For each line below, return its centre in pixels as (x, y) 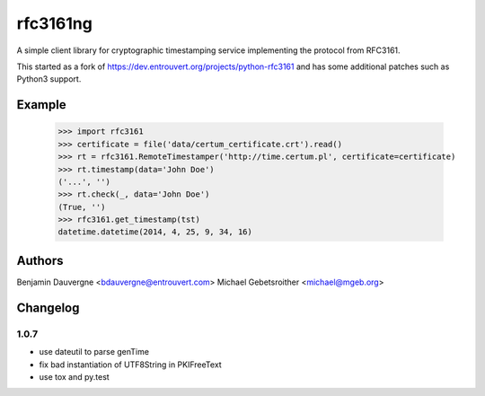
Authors (40, 260)
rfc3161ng (55, 23)
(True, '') (82, 207)
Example (41, 105)
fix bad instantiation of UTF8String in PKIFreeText (130, 365)
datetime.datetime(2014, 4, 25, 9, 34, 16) (155, 232)
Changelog (48, 308)
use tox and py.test (74, 376)
